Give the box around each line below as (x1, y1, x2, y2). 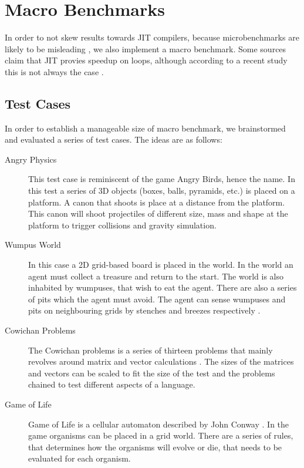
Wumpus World (5, 238, 61, 251)
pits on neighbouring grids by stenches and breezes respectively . (28, 304, 261, 317)
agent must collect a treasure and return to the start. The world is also (28, 270, 283, 282)
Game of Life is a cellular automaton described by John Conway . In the (28, 418, 289, 430)
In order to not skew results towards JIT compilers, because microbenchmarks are (5, 31, 299, 43)
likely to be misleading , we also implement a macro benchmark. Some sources (5, 42, 286, 55)
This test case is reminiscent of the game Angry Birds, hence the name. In (28, 173, 295, 185)
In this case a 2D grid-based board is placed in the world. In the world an (28, 258, 293, 271)
